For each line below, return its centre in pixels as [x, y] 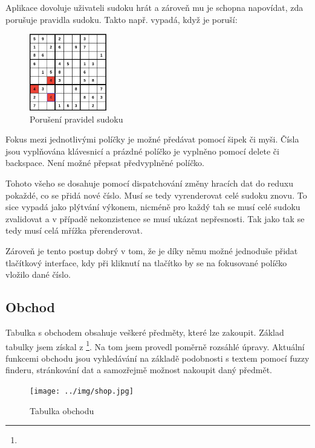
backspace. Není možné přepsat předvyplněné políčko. [105, 163]
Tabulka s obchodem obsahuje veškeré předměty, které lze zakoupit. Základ [145, 332]
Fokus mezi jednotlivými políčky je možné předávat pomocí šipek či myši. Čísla [152, 139]
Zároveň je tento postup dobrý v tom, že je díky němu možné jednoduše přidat [152, 251]
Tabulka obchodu [62, 410]
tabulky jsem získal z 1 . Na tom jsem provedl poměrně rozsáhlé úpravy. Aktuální [155, 345]
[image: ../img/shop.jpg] [82, 392]
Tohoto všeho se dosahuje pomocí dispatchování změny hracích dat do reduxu [149, 183]
